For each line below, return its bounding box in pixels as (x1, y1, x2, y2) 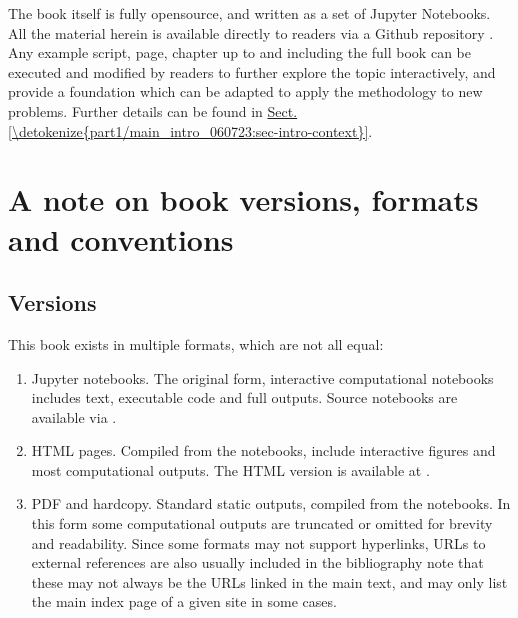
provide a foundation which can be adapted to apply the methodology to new (8, 81, 483, 102)
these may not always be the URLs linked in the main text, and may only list (31, 571, 508, 592)
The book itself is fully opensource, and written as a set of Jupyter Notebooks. (8, 3, 491, 23)
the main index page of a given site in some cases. (31, 591, 337, 612)
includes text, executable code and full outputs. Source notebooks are (31, 387, 458, 408)
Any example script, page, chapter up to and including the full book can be (8, 42, 471, 63)
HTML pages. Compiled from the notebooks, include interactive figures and (31, 440, 496, 461)
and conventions (8, 218, 234, 259)
